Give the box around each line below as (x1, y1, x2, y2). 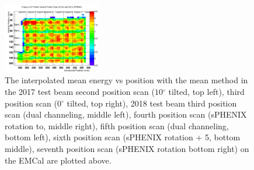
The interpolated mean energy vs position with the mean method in (5, 74, 248, 86)
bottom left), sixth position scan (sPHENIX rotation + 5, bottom (5, 131, 241, 143)
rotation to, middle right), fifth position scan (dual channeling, (5, 119, 229, 132)
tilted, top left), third (168, 85, 245, 97)
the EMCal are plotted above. (5, 154, 112, 166)
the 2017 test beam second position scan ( (5, 85, 155, 97)
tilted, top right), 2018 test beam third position (67, 97, 237, 109)
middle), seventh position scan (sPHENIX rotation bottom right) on (5, 142, 249, 154)
